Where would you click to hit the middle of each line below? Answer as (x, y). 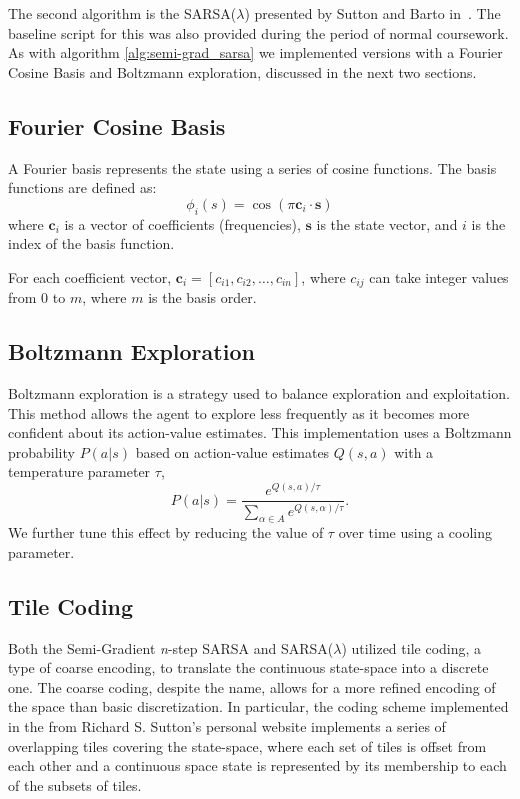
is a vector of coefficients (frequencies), (182, 223)
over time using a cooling (415, 532)
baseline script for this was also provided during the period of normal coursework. (258, 32)
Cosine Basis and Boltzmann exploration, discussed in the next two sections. (242, 71)
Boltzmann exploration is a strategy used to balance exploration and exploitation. (259, 393)
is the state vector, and (387, 223)
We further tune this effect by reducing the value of (166, 532)
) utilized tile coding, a (411, 647)
